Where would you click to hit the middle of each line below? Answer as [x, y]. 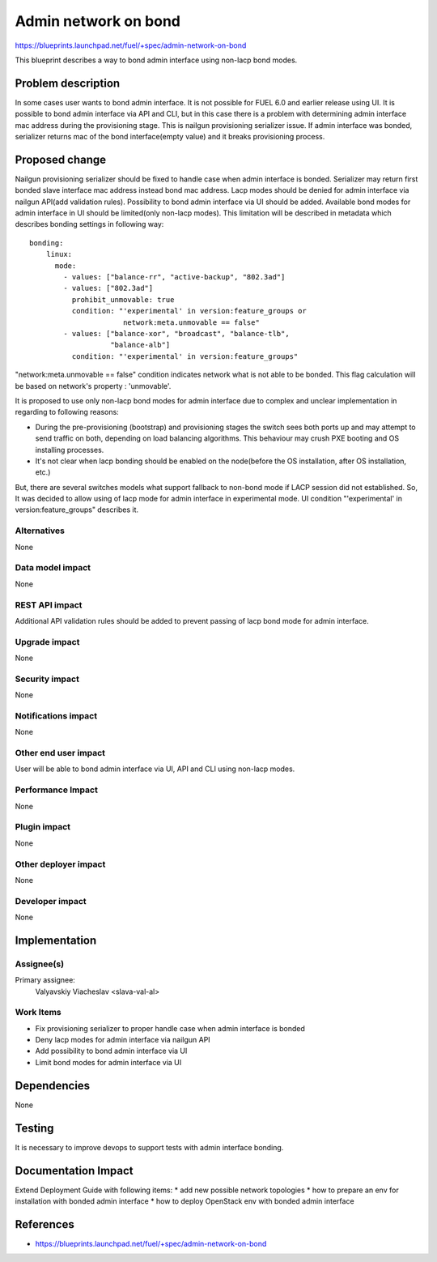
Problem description [68, 83]
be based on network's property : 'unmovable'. [93, 386]
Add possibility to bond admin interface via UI [111, 1051]
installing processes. [70, 450]
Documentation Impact [74, 1170]
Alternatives [40, 531]
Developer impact [51, 901]
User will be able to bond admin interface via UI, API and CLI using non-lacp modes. [155, 769]
